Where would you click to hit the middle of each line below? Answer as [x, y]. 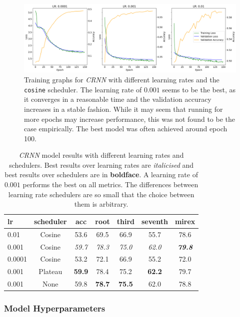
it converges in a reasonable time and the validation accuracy [118, 99]
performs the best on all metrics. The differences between [110, 184]
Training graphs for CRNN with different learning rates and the [122, 80]
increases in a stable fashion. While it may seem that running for [123, 109]
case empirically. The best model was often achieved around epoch [126, 129]
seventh [155, 221]
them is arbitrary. [101, 204]
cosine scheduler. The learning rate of [83, 89]
